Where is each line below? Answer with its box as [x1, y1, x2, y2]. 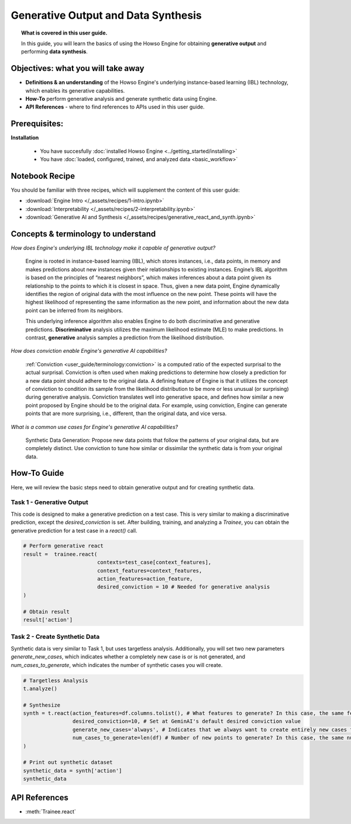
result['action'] [23, 617, 73, 623]
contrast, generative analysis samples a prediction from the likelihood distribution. [25, 334, 225, 341]
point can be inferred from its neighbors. [25, 307, 123, 314]
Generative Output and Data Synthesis [11, 9, 202, 22]
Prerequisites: [11, 119, 64, 129]
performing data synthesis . [21, 48, 88, 55]
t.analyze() [23, 685, 58, 692]
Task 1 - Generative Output [11, 498, 88, 506]
